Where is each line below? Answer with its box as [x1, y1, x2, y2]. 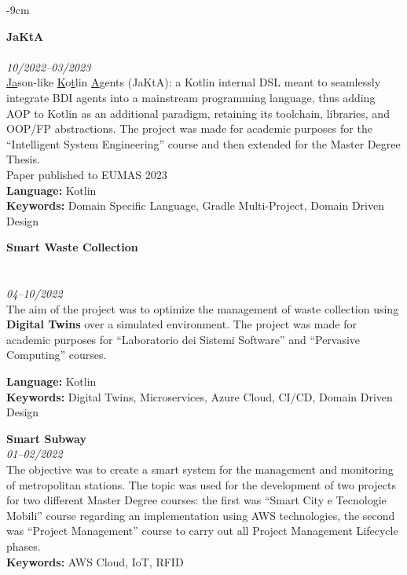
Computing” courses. [6, 346, 107, 363]
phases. [6, 538, 41, 554]
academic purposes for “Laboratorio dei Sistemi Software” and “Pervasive [6, 331, 361, 347]
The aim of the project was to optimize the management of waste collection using [6, 300, 399, 317]
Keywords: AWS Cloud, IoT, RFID [6, 553, 184, 570]
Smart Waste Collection [6, 239, 138, 255]
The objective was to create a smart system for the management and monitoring [6, 461, 394, 478]
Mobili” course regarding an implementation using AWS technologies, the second [6, 507, 395, 523]
